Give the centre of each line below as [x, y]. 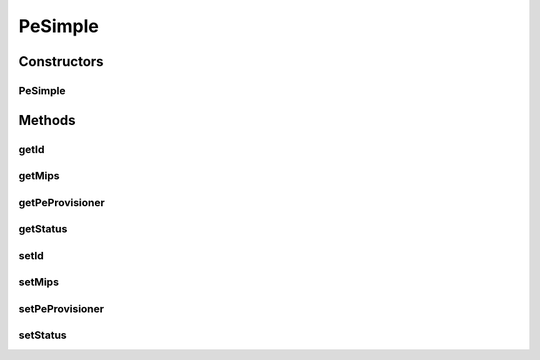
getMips [39, 176]
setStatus [42, 335]
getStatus [43, 229]
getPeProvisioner [61, 202]
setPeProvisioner [61, 308]
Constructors [61, 61]
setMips [39, 282]
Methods [47, 120]
